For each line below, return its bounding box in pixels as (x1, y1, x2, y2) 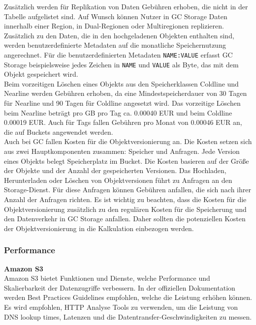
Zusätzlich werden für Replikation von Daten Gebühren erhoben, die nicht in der (4, 1, 248, 11)
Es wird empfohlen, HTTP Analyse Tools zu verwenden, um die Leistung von (4, 301, 238, 312)
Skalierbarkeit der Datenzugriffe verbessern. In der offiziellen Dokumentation (4, 282, 235, 293)
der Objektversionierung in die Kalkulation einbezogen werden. (4, 223, 194, 233)
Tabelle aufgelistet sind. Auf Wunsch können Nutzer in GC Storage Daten (4, 11, 227, 21)
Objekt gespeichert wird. (4, 69, 78, 79)
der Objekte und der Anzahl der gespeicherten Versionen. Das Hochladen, (4, 165, 226, 176)
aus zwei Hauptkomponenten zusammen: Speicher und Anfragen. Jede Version (4, 146, 240, 156)
